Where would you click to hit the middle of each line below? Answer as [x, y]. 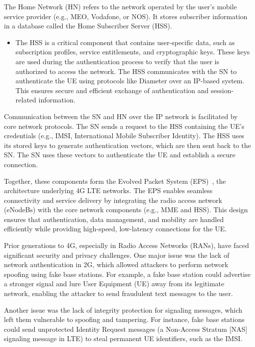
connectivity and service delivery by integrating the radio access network [113, 200]
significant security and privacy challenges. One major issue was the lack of [117, 255]
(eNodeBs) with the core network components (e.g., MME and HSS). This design [126, 210]
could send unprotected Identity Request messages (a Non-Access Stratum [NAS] [126, 329]
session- [222, 90]
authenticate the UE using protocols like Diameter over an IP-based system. [130, 81]
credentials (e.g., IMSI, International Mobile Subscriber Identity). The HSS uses [124, 136]
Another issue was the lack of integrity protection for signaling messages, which [123, 310]
